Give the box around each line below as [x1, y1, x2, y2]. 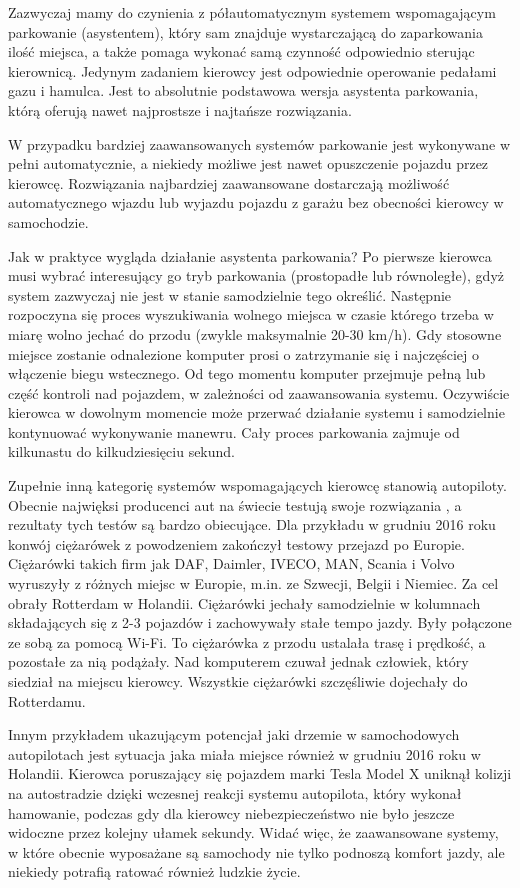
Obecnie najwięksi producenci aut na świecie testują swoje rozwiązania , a [8, 494, 462, 515]
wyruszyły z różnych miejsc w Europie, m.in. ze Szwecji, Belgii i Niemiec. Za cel [8, 573, 499, 594]
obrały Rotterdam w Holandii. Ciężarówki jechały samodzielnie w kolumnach [8, 592, 481, 613]
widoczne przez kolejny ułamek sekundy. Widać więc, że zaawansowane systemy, [8, 822, 499, 843]
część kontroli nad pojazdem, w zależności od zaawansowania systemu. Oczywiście [8, 382, 510, 403]
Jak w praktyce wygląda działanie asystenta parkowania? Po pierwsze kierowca [8, 245, 492, 266]
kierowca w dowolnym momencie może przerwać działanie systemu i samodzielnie [8, 402, 505, 423]
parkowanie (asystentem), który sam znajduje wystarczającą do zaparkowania [8, 21, 483, 42]
